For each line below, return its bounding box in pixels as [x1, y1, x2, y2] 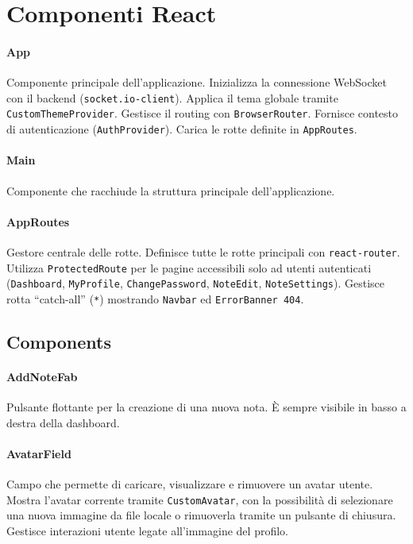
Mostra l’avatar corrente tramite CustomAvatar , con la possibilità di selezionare [6, 491, 393, 507]
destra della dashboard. [6, 414, 120, 430]
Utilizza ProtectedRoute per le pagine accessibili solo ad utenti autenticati [6, 259, 372, 276]
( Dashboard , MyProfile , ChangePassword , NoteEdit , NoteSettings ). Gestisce [6, 275, 385, 291]
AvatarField [6, 445, 71, 461]
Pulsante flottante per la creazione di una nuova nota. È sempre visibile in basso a [6, 399, 407, 415]
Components [6, 329, 111, 353]
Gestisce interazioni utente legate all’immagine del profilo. [6, 522, 288, 538]
